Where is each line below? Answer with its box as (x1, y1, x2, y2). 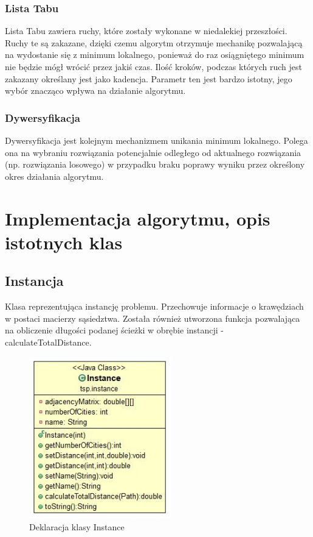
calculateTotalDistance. (5, 335, 92, 348)
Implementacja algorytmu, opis (5, 205, 270, 230)
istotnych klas (5, 229, 123, 254)
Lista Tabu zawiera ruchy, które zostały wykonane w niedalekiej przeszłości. (5, 24, 287, 37)
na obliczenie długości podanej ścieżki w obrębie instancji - (5, 324, 224, 336)
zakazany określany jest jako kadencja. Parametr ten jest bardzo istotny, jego (5, 72, 292, 85)
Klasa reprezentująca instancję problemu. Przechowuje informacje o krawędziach (5, 300, 304, 313)
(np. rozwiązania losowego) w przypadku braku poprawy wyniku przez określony (5, 158, 305, 171)
